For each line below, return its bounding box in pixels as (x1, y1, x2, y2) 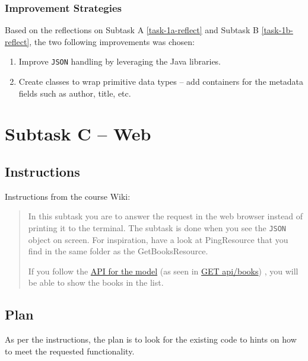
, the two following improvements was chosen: (29, 35, 195, 47)
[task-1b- (261, 24, 293, 36)
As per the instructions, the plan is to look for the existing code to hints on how (5, 333, 297, 346)
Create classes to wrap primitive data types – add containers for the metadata (18, 75, 304, 88)
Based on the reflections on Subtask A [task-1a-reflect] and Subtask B (5, 24, 259, 36)
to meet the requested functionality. (5, 344, 135, 357)
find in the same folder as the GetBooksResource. (28, 245, 208, 257)
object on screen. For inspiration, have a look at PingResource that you (28, 233, 288, 245)
